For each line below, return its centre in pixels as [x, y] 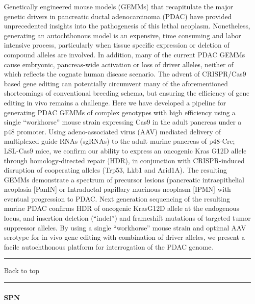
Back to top [22, 270]
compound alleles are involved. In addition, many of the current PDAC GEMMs [125, 54]
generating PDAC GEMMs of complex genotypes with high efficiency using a [120, 112]
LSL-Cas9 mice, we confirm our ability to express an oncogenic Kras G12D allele [125, 150]
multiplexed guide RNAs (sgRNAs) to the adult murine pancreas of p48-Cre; [119, 141]
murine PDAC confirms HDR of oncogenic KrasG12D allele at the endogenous [122, 208]
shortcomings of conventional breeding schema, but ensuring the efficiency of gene [127, 93]
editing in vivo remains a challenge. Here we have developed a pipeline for [115, 102]
